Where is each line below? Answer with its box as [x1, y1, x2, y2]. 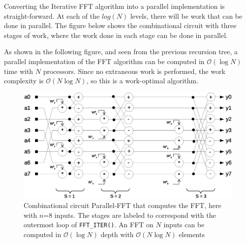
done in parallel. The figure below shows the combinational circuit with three [4, 20, 237, 31]
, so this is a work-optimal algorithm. [86, 75, 199, 86]
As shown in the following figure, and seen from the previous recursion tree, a [4, 46, 238, 57]
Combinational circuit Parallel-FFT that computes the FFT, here [24, 200, 221, 210]
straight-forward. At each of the [4, 10, 100, 21]
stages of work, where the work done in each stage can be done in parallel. [4, 30, 228, 40]
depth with [100, 229, 134, 240]
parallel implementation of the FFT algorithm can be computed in [4, 56, 205, 66]
